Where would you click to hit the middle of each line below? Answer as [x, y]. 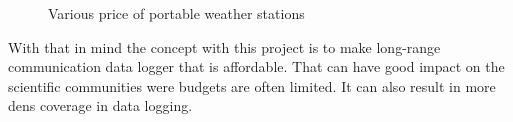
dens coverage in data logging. [100, 105]
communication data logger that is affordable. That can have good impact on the [256, 66]
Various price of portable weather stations [176, 13]
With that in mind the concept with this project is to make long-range [224, 46]
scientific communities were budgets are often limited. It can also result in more [252, 85]
